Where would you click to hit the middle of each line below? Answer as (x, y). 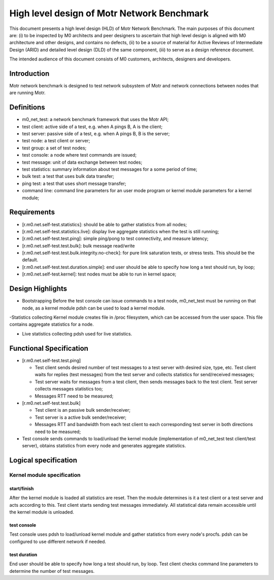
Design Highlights (38, 289)
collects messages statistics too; (69, 389)
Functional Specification (49, 348)
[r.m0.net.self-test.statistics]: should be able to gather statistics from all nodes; (105, 224)
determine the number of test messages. (52, 571)
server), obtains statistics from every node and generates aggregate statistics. (104, 446)
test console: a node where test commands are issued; (79, 155)
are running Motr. (27, 93)
